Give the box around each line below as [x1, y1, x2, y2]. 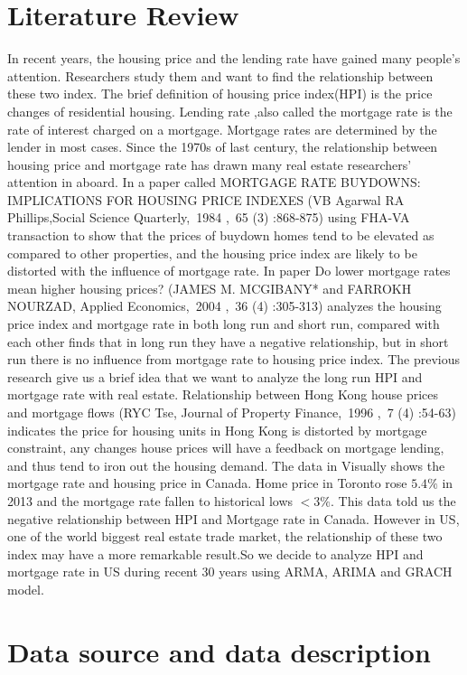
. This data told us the [331, 491, 456, 510]
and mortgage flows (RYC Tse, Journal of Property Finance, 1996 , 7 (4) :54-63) [7, 403, 456, 421]
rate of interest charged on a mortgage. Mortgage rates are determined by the [7, 119, 437, 138]
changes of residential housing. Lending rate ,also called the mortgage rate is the [7, 101, 453, 120]
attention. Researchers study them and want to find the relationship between [7, 66, 434, 85]
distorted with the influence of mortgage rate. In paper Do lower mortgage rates [7, 261, 451, 280]
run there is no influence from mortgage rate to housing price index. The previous [7, 350, 461, 369]
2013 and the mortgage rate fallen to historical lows [7, 491, 294, 510]
